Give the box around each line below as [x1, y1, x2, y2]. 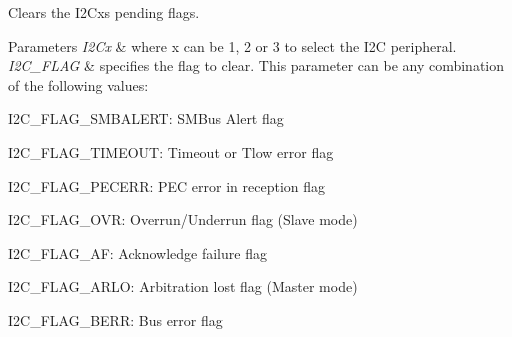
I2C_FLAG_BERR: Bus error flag [8, 309, 223, 330]
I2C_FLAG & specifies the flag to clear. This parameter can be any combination [8, 55, 505, 76]
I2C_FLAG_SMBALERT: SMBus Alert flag [8, 108, 284, 129]
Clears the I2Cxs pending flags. [8, 2, 200, 22]
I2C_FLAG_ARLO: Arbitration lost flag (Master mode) [8, 276, 358, 297]
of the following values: [8, 74, 149, 95]
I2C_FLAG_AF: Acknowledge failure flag [8, 242, 267, 263]
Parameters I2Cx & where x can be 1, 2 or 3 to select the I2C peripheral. [8, 35, 457, 56]
